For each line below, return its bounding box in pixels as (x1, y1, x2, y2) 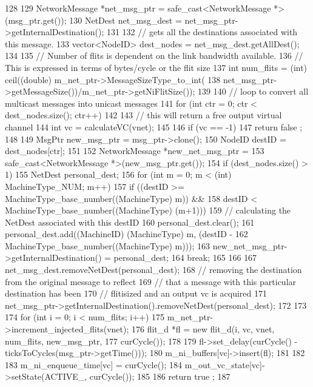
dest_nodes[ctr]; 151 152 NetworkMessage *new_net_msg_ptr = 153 (5, 144, 264, 157)
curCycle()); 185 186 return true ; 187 (89, 370, 231, 383)
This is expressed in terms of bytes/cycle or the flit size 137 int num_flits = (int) (5, 61, 308, 73)
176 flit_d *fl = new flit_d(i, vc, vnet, (131, 323, 275, 335)
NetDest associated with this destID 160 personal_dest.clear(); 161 (5, 215, 255, 228)
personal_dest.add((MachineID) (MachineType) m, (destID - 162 (5, 227, 248, 240)
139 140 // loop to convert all (198, 85, 309, 98)
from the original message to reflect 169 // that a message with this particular (5, 275, 297, 288)
